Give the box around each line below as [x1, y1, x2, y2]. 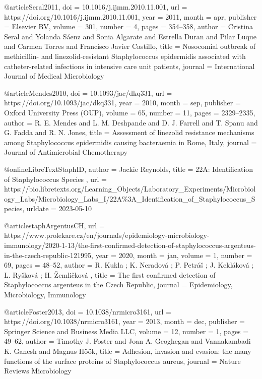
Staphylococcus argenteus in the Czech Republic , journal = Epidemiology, [4, 279, 233, 290]
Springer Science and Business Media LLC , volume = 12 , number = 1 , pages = [4, 326, 249, 336]
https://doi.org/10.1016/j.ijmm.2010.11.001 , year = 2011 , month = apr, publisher [4, 11, 257, 22]
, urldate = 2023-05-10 [22, 203, 92, 214]
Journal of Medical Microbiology [4, 71, 104, 81]
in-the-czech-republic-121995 [4, 249, 92, 260]
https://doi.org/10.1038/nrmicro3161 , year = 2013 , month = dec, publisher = [4, 316, 245, 327]
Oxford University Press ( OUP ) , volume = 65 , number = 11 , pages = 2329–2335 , [4, 107, 255, 117]
